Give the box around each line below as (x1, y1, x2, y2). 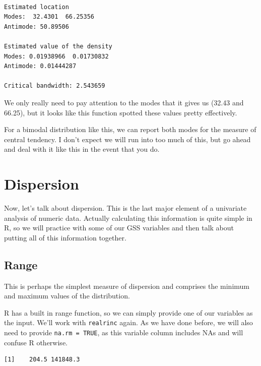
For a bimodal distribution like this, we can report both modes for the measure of (4, 124, 256, 135)
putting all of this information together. (4, 232, 126, 242)
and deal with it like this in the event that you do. (4, 144, 160, 154)
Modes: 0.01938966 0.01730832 (4, 52, 109, 60)
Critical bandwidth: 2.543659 (4, 82, 105, 90)
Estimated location (4, 3, 69, 11)
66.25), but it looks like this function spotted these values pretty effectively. (4, 107, 237, 117)
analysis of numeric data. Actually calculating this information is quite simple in (4, 212, 252, 223)
